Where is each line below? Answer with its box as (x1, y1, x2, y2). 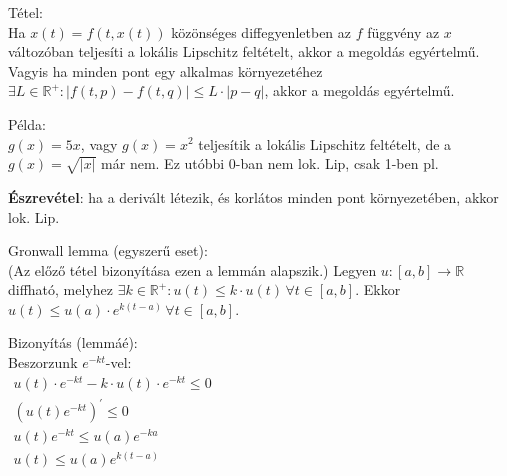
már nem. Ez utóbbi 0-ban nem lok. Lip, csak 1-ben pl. (101, 153, 439, 174)
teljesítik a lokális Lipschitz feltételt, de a (198, 133, 452, 154)
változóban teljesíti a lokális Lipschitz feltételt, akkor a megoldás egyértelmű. (8, 41, 480, 62)
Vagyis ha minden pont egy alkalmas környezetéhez (8, 60, 323, 81)
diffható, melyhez (8, 279, 113, 300)
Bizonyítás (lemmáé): (8, 332, 138, 353)
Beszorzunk (8, 352, 78, 373)
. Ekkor (355, 279, 401, 300)
